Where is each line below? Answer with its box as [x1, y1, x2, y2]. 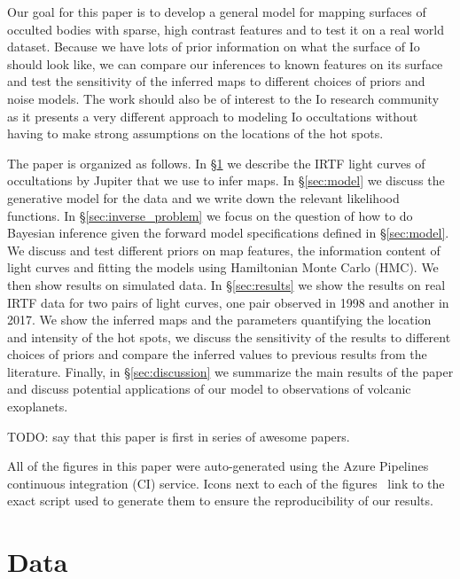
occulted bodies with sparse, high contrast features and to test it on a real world [7, 20, 444, 38]
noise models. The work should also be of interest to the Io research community [7, 89, 440, 107]
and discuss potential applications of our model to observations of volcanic [7, 379, 411, 398]
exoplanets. [7, 397, 68, 416]
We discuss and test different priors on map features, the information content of [7, 240, 441, 259]
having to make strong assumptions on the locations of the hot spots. [7, 124, 384, 143]
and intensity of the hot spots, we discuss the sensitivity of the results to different [7, 327, 451, 346]
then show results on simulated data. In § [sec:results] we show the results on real [7, 275, 446, 293]
